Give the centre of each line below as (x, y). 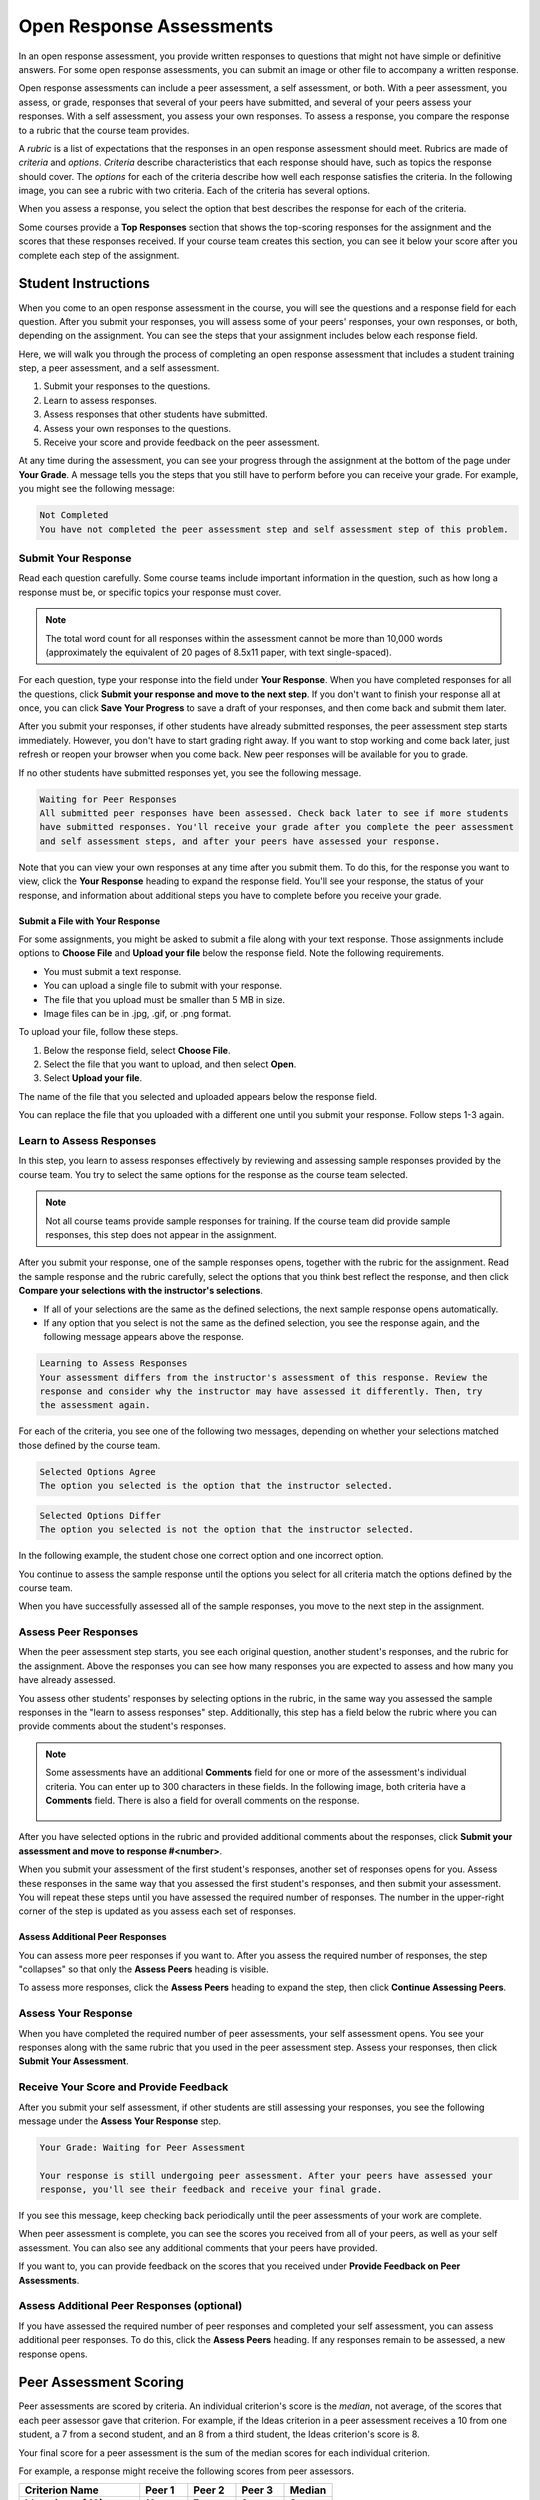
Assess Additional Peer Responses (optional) (130, 2306)
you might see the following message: (96, 489)
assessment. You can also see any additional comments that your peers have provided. (198, 2247)
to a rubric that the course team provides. (104, 130)
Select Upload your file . (93, 1078)
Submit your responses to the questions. (127, 386)
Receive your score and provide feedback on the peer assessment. (181, 442)
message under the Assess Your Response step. (120, 2121)
